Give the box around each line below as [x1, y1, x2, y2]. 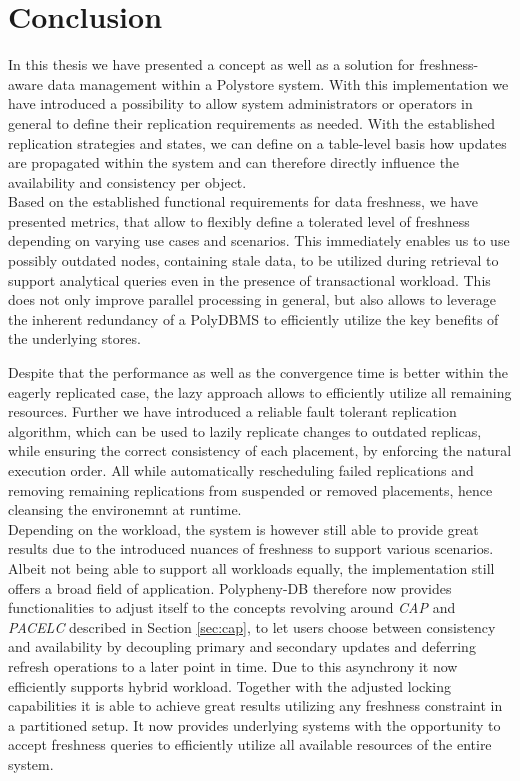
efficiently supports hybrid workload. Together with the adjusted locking [8, 675, 451, 696]
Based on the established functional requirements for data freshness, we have [8, 191, 478, 212]
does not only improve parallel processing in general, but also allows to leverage [8, 289, 496, 310]
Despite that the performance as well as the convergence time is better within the [8, 362, 508, 383]
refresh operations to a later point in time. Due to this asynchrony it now [8, 655, 458, 676]
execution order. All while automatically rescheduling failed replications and [8, 460, 474, 480]
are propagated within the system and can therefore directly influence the [8, 152, 460, 173]
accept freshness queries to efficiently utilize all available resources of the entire [8, 734, 492, 755]
